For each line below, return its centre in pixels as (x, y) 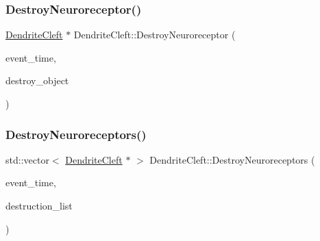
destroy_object (37, 80)
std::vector (27, 159)
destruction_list (39, 205)
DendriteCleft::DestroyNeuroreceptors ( (232, 159)
